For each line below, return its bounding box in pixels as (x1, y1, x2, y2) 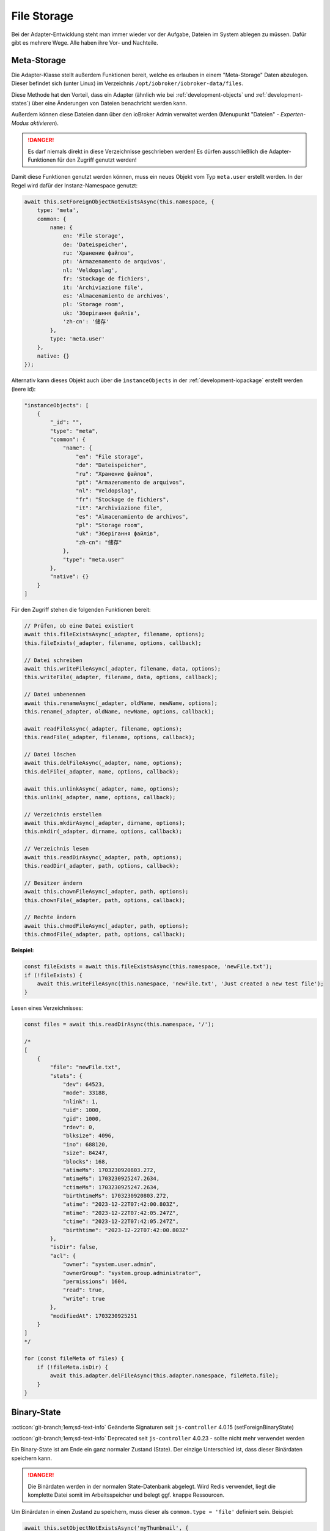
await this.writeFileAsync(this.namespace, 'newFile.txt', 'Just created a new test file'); (37, 980, 324, 987)
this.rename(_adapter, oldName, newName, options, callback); (24, 708, 215, 715)
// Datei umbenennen (24, 691, 86, 698)
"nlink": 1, (62, 1098, 99, 1105)
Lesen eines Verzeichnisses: (11, 1004, 83, 1012)
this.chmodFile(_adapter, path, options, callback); (24, 931, 186, 938)
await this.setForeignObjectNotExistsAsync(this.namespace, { (24, 198, 215, 205)
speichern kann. (11, 1454, 52, 1462)
